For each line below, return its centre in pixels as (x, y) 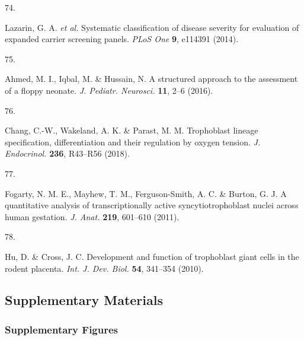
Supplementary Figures (62, 329)
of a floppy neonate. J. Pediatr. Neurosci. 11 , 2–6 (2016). (109, 90)
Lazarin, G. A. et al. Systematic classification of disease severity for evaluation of (152, 27)
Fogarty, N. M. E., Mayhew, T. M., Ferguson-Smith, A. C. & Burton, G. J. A (146, 193)
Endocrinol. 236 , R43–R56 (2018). (67, 153)
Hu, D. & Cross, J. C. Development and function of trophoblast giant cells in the (152, 256)
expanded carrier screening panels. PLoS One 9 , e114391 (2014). (122, 39)
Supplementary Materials (84, 300)
